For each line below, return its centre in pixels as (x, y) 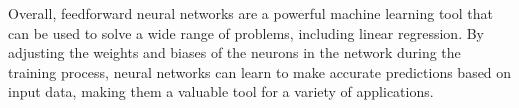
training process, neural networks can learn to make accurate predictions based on (260, 71)
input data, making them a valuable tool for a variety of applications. (221, 91)
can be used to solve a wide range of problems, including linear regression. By (246, 32)
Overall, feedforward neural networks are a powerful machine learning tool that (250, 13)
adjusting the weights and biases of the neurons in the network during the (234, 52)
